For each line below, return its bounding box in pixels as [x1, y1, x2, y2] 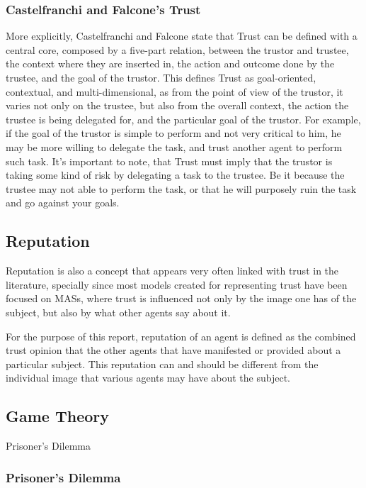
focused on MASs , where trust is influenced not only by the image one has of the [6, 291, 357, 306]
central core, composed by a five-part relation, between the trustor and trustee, [6, 42, 349, 57]
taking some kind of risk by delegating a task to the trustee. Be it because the [6, 167, 345, 182]
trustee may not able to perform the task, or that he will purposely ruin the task [6, 181, 357, 196]
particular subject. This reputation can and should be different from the [6, 356, 319, 371]
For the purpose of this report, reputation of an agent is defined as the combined [6, 328, 356, 343]
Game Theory [6, 405, 110, 427]
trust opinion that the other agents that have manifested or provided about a [6, 343, 341, 357]
